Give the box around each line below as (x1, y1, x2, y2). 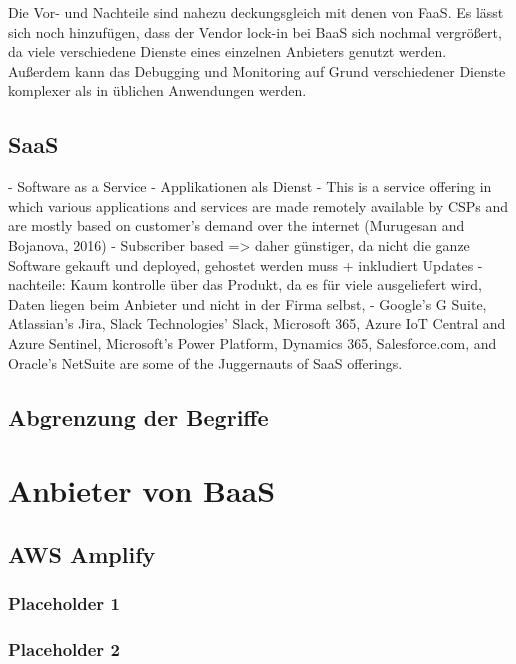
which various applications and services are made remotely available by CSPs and (8, 195, 509, 216)
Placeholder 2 (8, 636, 120, 661)
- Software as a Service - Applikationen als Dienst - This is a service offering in (8, 176, 492, 197)
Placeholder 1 (8, 590, 120, 615)
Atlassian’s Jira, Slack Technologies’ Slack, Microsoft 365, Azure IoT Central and (8, 313, 506, 334)
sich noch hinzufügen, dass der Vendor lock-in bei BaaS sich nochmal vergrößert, (8, 21, 502, 42)
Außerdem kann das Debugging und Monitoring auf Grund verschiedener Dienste (8, 60, 506, 81)
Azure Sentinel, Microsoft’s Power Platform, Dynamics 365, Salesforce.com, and (8, 332, 497, 353)
